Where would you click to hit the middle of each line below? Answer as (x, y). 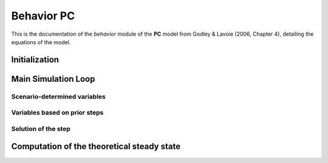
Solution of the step (41, 128)
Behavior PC (43, 16)
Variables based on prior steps (57, 113)
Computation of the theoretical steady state (96, 146)
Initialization (35, 60)
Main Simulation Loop (53, 79)
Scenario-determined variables (58, 96)
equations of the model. (41, 42)
